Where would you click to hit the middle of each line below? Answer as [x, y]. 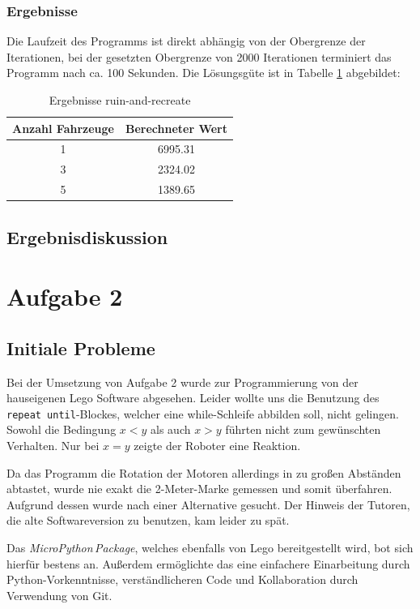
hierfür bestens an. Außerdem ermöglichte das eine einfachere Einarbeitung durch [208, 563]
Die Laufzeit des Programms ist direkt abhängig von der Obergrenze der [186, 41]
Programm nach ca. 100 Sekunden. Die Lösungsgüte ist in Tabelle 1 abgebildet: [204, 73]
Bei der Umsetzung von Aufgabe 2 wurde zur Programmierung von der [182, 382]
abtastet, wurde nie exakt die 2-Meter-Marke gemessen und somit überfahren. [199, 489]
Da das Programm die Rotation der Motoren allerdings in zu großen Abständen [204, 472]
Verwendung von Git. [59, 595]
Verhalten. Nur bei [53, 446]
